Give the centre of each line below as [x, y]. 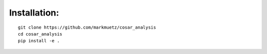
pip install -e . [39, 41]
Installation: [34, 13]
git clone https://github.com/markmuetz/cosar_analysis [87, 27]
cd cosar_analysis [40, 34]
